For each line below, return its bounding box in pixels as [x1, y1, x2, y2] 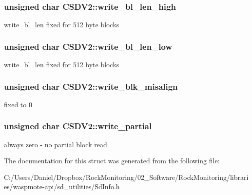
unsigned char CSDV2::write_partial [4, 120, 152, 132]
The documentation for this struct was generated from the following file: [4, 156, 220, 166]
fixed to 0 [4, 99, 32, 109]
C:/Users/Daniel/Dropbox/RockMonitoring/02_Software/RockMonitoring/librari [4, 172, 249, 182]
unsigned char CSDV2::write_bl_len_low [4, 40, 173, 52]
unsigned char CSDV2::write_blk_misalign [4, 80, 178, 92]
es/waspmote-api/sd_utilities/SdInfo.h [4, 181, 120, 192]
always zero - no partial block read [4, 139, 107, 149]
